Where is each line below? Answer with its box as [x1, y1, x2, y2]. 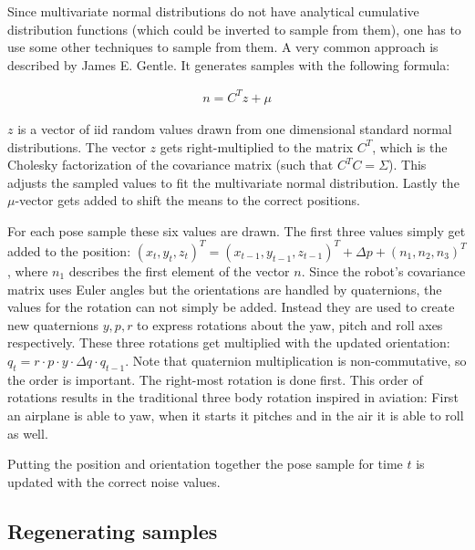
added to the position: [7, 241, 131, 260]
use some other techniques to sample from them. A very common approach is [7, 37, 439, 57]
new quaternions [7, 315, 99, 334]
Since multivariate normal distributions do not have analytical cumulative [7, 2, 419, 20]
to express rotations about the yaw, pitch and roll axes [137, 315, 443, 334]
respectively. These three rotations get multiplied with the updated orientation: [7, 333, 450, 352]
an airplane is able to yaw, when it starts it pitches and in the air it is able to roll [7, 405, 464, 424]
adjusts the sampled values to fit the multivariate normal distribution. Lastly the [7, 172, 460, 192]
